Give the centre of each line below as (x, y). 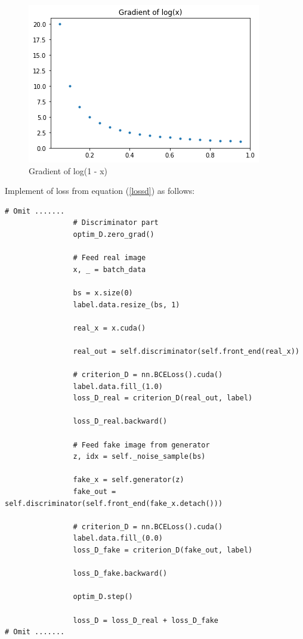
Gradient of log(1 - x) (68, 170)
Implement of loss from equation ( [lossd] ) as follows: (100, 191)
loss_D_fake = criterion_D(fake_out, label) (163, 550)
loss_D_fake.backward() (120, 574)
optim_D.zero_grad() (114, 234)
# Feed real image (109, 258)
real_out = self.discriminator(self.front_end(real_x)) (186, 351)
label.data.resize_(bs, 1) (126, 305)
